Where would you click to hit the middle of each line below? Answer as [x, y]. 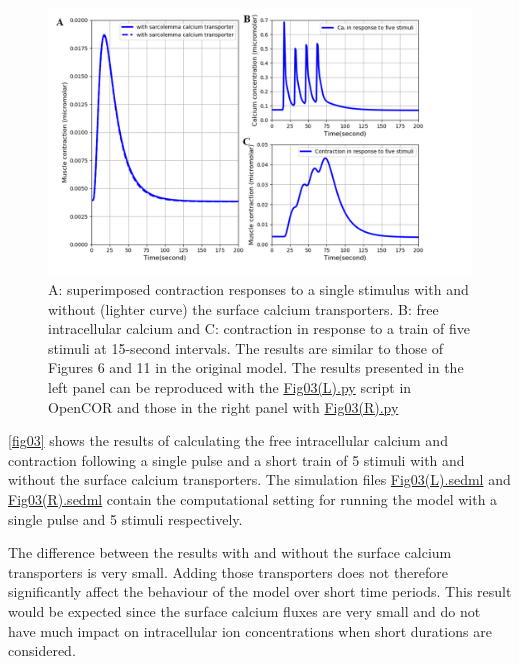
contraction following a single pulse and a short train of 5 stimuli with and [236, 459]
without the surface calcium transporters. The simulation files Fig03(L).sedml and [259, 479]
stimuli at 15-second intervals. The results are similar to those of [245, 347]
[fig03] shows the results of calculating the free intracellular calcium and [228, 440]
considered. [42, 650]
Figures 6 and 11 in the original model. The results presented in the [256, 367]
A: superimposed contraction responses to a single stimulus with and [258, 289]
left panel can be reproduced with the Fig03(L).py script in [230, 387]
